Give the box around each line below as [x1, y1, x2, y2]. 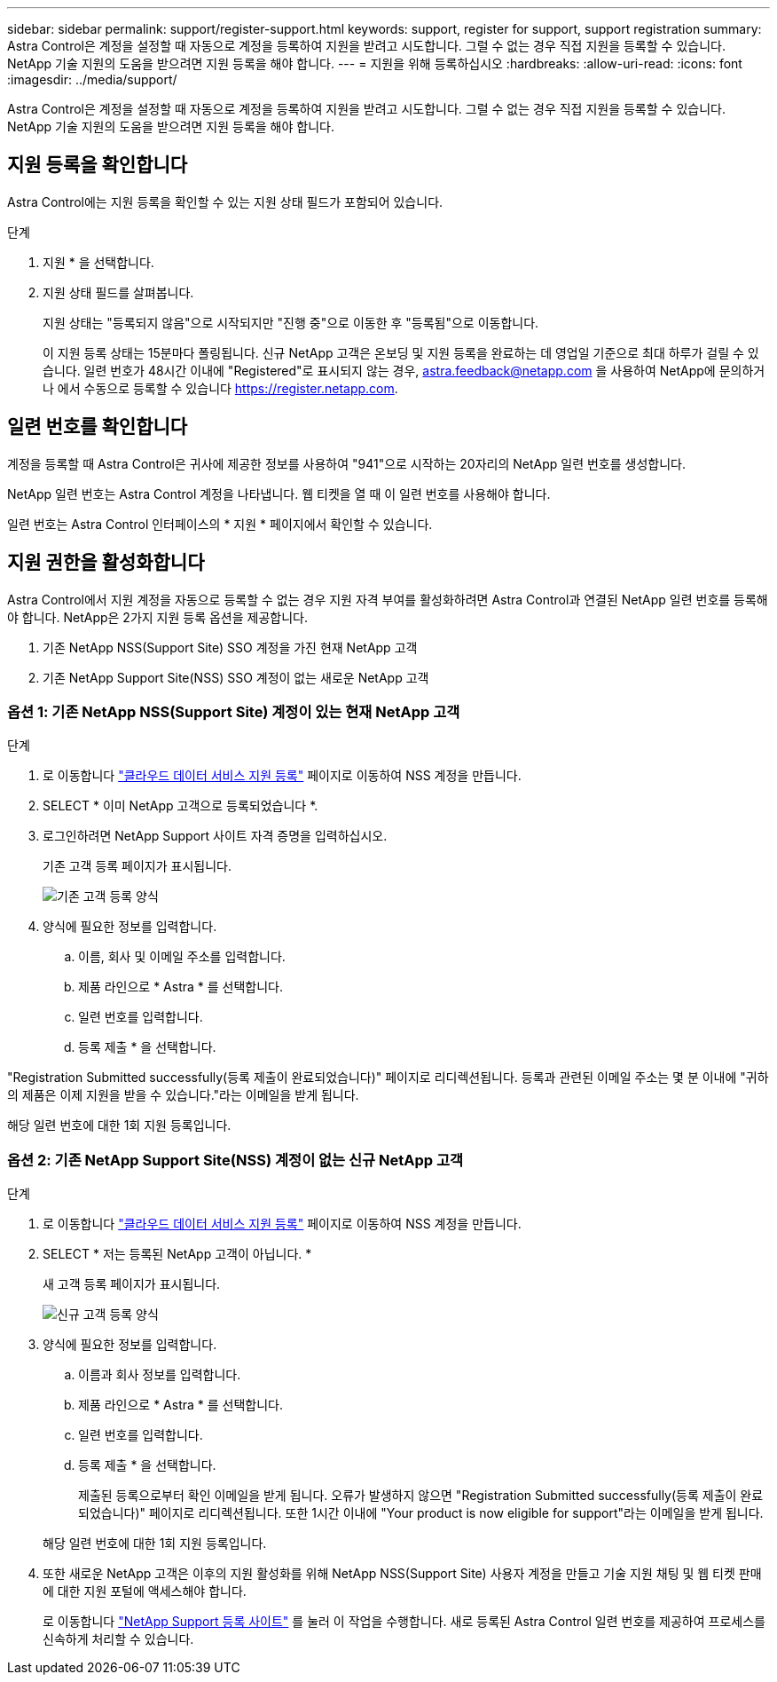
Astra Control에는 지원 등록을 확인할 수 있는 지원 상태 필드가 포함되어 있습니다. [7, 193, 443, 209]
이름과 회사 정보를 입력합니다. [78, 1367, 241, 1383]
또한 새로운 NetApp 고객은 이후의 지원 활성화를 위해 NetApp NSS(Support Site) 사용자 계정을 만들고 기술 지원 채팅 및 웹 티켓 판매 [43, 1566, 762, 1582]
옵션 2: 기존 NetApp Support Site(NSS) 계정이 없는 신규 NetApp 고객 [7, 1150, 464, 1169]
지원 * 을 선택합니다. [43, 254, 154, 270]
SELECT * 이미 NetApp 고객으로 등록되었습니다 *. [43, 798, 318, 814]
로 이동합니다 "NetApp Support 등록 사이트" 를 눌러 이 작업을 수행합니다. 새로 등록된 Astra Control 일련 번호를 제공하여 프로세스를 [43, 1614, 765, 1630]
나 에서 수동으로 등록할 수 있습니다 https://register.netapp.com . [43, 380, 398, 396]
